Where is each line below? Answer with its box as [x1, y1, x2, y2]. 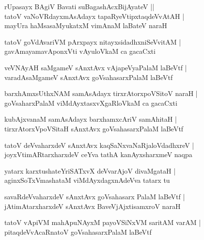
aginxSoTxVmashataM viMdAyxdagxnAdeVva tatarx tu [4, 175, 170, 185]
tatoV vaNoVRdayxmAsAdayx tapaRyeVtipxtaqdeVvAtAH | [4, 11, 185, 21]
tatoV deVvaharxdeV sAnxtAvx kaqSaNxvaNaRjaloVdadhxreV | [4, 140, 194, 150]
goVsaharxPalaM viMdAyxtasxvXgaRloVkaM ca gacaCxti [4, 97, 177, 108]
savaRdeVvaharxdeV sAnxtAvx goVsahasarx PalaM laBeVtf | [4, 191, 185, 201]
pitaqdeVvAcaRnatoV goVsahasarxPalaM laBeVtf [4, 226, 152, 237]
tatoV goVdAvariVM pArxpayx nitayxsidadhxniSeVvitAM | [4, 36, 181, 47]
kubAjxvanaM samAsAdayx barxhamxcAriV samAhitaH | [4, 114, 177, 124]
